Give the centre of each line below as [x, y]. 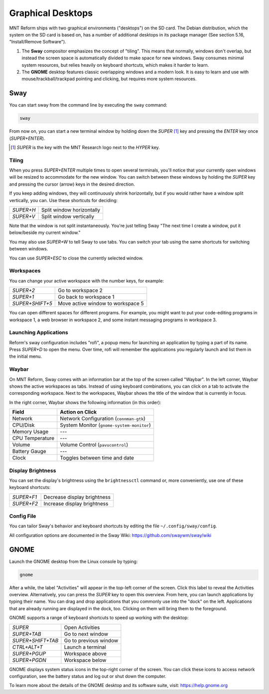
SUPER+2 [23, 290]
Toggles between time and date [97, 458]
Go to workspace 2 [80, 290]
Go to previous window [91, 640]
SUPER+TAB [27, 634]
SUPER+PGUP [29, 654]
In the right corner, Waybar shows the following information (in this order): [85, 402]
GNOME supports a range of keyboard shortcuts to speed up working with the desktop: [99, 618]
